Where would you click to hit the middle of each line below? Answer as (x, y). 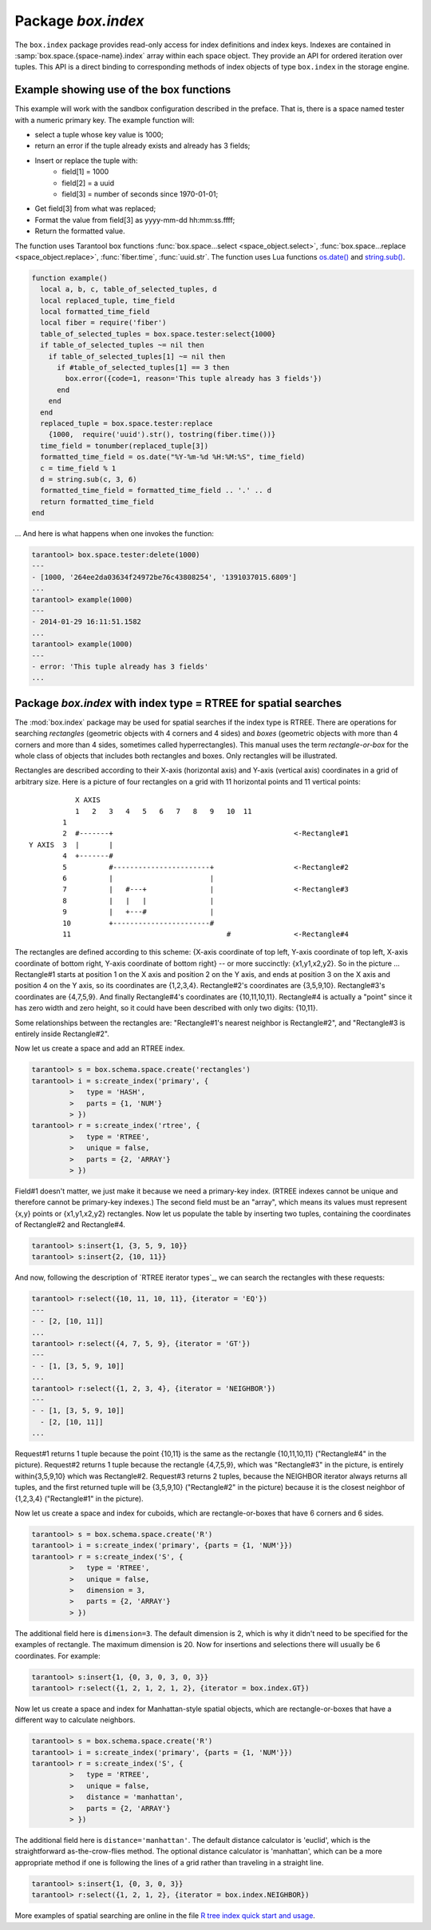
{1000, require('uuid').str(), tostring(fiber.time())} (162, 435)
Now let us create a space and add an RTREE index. (100, 1048)
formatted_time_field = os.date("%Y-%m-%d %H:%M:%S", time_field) (173, 457)
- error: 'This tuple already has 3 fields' (120, 666)
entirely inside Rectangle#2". (62, 1034)
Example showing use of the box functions (123, 90)
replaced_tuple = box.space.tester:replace (127, 423)
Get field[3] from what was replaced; (95, 208)
